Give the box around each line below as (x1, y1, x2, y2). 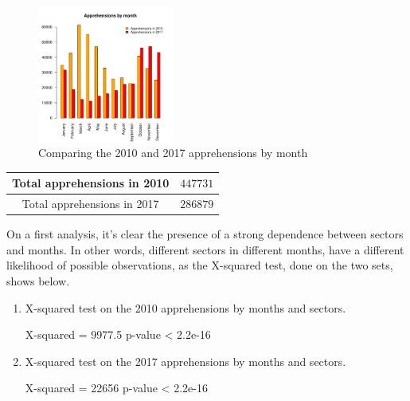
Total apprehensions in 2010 (12, 175, 170, 191)
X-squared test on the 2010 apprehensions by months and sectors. (25, 299, 346, 316)
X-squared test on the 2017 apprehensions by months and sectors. (25, 352, 346, 369)
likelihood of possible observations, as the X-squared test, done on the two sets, (6, 257, 393, 273)
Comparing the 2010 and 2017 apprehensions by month (38, 144, 308, 161)
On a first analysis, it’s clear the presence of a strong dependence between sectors (6, 226, 404, 242)
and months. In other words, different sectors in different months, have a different (6, 241, 404, 258)
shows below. (6, 273, 70, 289)
